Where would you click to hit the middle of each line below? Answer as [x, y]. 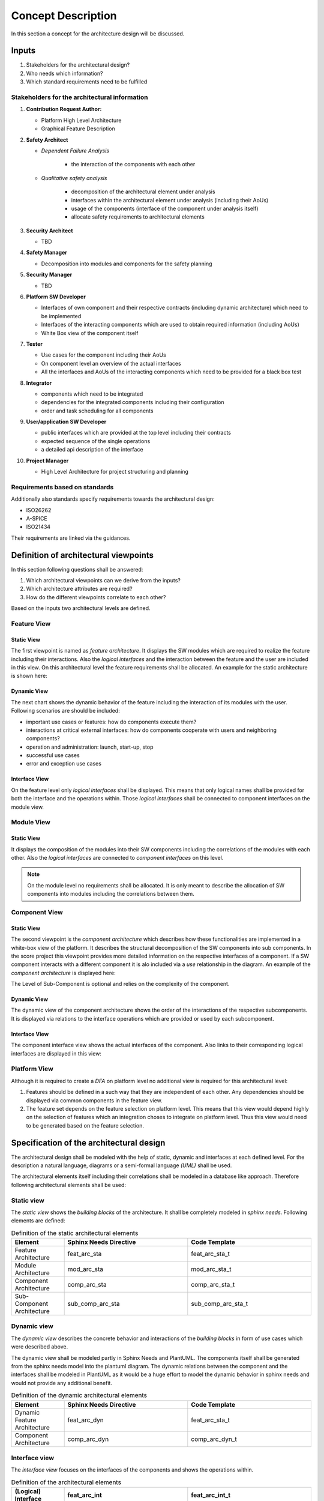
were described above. [40, 1347]
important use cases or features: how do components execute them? [111, 722]
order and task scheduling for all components [97, 411]
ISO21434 [38, 527]
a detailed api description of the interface [92, 450]
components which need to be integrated [92, 394]
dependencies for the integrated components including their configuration [133, 402]
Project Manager [47, 461]
